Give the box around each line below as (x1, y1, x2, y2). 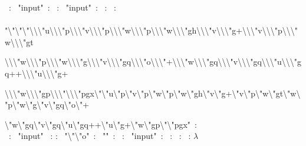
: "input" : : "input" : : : (8, 1, 116, 13)
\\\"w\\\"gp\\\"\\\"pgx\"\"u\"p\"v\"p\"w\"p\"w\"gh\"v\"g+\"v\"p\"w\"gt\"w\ (5, 87, 301, 99)
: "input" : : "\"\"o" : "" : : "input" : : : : (8, 130, 191, 142)
